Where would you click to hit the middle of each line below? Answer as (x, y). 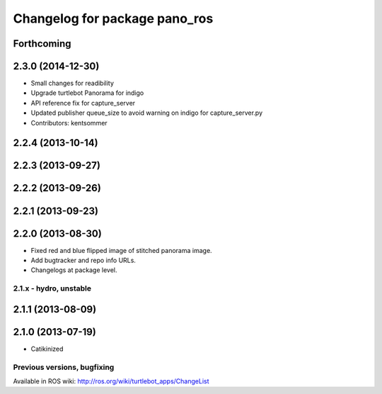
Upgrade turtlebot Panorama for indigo (87, 93)
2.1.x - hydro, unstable (52, 288)
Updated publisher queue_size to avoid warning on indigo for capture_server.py (147, 113)
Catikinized (47, 349)
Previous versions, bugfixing (64, 367)
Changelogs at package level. (74, 270)
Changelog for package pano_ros (113, 18)
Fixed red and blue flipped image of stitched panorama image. (121, 250)
